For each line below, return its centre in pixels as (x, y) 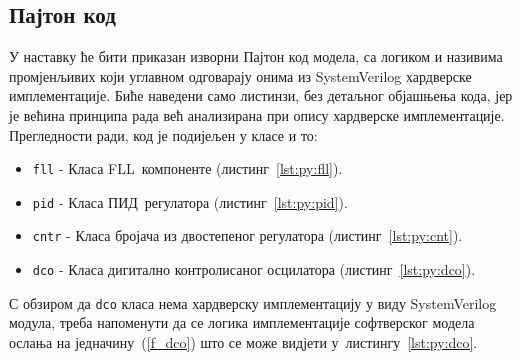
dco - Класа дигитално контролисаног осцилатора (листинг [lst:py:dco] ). (254, 269)
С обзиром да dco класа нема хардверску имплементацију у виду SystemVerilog (253, 302)
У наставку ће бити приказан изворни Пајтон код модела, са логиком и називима (256, 56)
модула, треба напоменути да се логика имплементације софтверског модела (242, 322)
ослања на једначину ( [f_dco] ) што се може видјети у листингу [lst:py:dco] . (243, 342)
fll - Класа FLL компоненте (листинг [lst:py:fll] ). (187, 168)
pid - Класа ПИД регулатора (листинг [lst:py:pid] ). (190, 201)
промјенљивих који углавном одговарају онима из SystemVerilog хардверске (240, 75)
